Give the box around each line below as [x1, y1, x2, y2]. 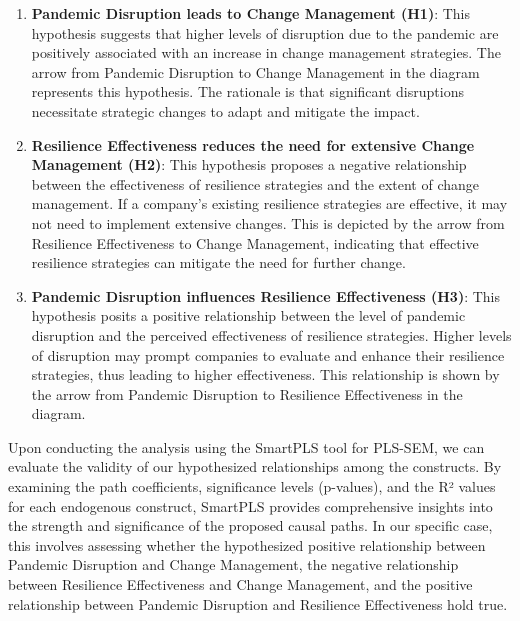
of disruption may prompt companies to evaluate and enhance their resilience [31, 344, 505, 365]
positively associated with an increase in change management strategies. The [31, 42, 501, 63]
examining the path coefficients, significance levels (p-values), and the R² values [8, 476, 496, 497]
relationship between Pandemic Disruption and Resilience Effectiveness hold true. [8, 593, 508, 614]
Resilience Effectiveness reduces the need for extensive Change [31, 134, 475, 155]
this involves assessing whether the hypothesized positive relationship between [8, 534, 486, 555]
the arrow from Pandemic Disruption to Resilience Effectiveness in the [31, 383, 463, 404]
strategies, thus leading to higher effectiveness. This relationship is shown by [31, 364, 500, 385]
